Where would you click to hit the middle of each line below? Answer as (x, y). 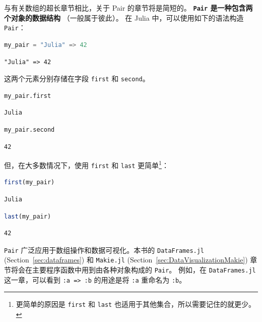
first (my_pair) (29, 182)
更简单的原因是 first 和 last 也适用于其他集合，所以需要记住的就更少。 (136, 304)
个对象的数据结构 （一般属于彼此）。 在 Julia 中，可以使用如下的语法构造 (124, 17)
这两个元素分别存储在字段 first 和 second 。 (77, 78)
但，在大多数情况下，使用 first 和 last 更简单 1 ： (86, 164)
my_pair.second (29, 129)
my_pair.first (28, 96)
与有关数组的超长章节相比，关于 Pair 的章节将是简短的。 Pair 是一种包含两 (128, 8)
